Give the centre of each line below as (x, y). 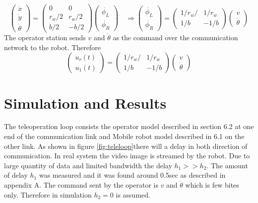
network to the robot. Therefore (52, 47)
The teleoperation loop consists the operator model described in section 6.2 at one (129, 126)
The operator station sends (45, 37)
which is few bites (212, 185)
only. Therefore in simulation (48, 194)
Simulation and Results (85, 102)
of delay (16, 175)
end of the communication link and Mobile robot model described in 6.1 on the (124, 136)
